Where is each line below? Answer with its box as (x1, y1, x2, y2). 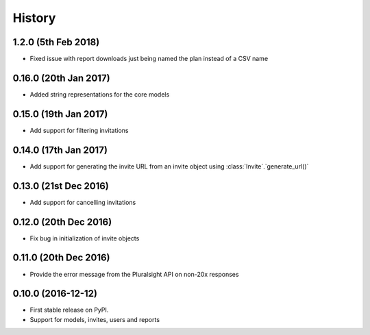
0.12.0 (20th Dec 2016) (12, 216, 112, 227)
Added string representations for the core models (29, 90, 170, 99)
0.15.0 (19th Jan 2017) (12, 108, 108, 120)
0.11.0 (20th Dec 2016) (12, 252, 110, 264)
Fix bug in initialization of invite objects (29, 234, 140, 243)
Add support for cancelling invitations (29, 198, 136, 206)
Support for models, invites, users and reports (29, 315, 160, 323)
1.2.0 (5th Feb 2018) (12, 36, 100, 48)
